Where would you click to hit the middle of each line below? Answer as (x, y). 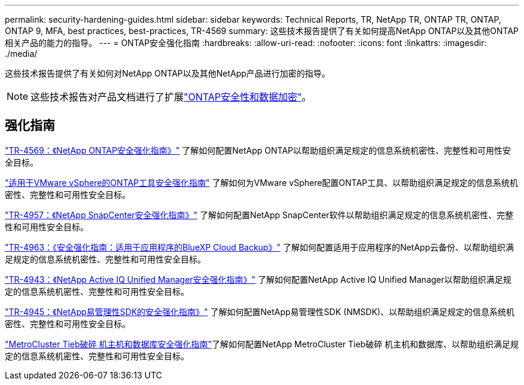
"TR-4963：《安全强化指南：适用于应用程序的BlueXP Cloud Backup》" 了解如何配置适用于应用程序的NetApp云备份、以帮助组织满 (259, 247)
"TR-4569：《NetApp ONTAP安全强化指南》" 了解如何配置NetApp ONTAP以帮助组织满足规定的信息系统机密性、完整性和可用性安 (258, 150)
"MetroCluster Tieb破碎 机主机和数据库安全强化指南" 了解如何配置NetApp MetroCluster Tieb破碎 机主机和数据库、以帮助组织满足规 (262, 344)
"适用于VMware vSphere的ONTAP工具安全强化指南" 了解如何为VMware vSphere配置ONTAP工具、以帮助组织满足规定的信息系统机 (262, 182)
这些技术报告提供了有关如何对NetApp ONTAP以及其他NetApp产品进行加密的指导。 (167, 73)
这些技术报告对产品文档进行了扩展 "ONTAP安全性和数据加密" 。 (171, 97)
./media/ (21, 54)
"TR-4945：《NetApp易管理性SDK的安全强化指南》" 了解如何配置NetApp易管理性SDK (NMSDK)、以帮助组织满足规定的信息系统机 (260, 311)
